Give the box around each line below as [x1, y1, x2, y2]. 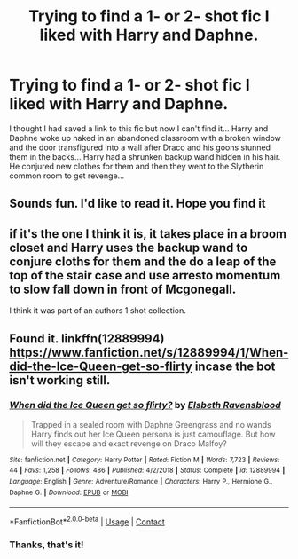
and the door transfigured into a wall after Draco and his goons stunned [9, 142, 271, 153]
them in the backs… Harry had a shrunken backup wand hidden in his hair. [9, 151, 281, 161]
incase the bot [194, 358, 276, 374]
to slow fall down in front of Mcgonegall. [9, 281, 237, 296]
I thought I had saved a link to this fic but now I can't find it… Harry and [9, 122, 269, 134]
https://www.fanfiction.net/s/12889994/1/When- [9, 344, 289, 360]
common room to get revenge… [9, 170, 125, 181]
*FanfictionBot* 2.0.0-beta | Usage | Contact [9, 515, 166, 527]
